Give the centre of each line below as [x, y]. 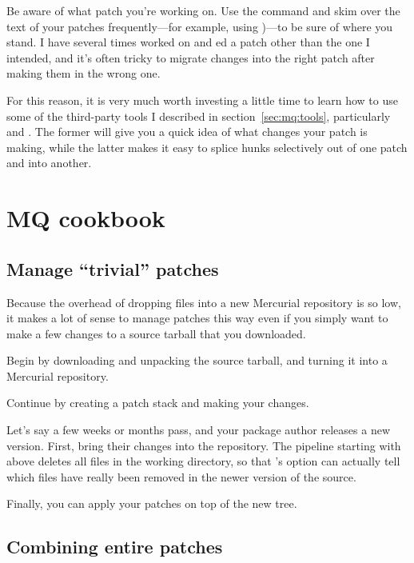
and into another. [49, 163]
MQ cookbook [86, 218]
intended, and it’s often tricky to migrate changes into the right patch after [191, 57]
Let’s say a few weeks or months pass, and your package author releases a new [198, 430]
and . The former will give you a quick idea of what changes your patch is [187, 132]
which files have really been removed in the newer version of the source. [181, 476]
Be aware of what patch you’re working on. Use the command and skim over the [203, 10]
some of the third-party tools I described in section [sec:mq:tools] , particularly [199, 116]
